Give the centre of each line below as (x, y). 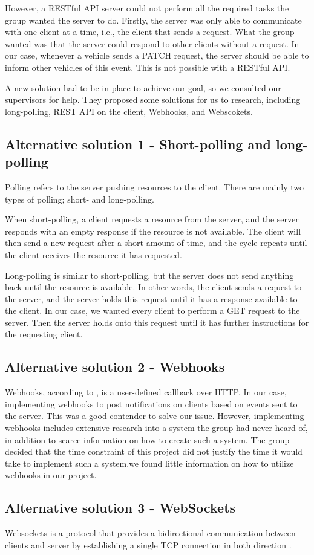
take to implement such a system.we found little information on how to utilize (149, 463)
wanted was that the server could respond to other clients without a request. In (152, 43)
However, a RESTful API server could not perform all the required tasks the (147, 8)
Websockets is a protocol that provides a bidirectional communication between (150, 533)
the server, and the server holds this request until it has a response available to (151, 298)
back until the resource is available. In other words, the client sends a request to (153, 287)
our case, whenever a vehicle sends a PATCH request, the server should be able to (157, 55)
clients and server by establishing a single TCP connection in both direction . (148, 544)
